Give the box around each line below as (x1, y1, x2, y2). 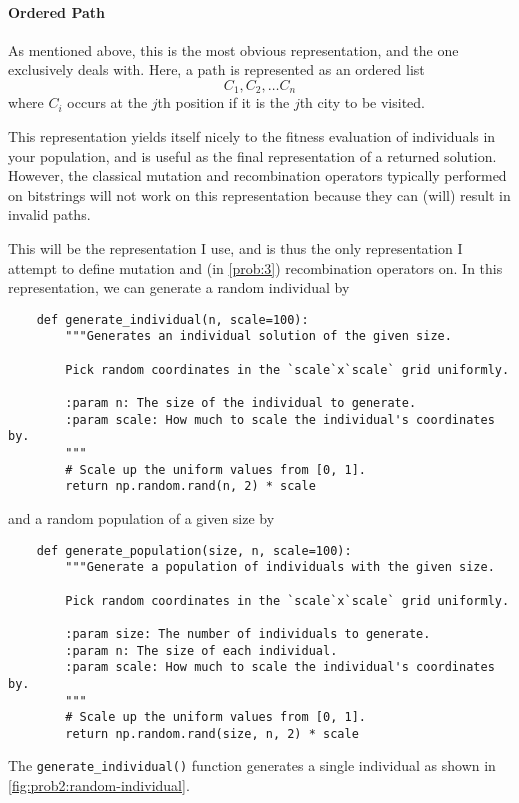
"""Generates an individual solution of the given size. (65, 329, 452, 344)
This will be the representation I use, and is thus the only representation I (8, 238, 463, 258)
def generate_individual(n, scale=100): (36, 312, 309, 327)
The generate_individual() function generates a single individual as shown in (8, 755, 496, 776)
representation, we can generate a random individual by (8, 277, 350, 298)
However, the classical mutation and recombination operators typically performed (8, 165, 507, 186)
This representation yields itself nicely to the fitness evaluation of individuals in (8, 126, 496, 147)
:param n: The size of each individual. (65, 643, 338, 658)
